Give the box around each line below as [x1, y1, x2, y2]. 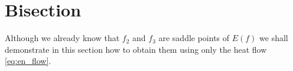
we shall [259, 32, 288, 44]
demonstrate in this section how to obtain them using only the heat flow [5, 43, 267, 55]
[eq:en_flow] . [5, 55, 51, 67]
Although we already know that [5, 32, 120, 44]
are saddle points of [158, 32, 230, 44]
